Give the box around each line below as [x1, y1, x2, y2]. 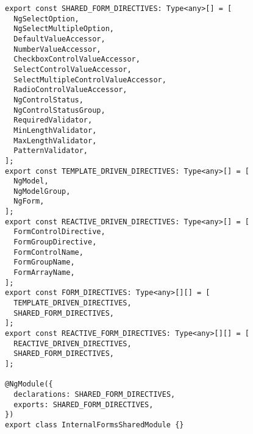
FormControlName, [13, 247, 84, 257]
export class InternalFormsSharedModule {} [5, 420, 184, 429]
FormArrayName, [13, 268, 75, 277]
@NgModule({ [5, 380, 53, 389]
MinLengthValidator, [13, 126, 97, 135]
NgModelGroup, [13, 187, 71, 196]
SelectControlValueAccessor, [13, 65, 132, 74]
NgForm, [13, 197, 45, 206]
